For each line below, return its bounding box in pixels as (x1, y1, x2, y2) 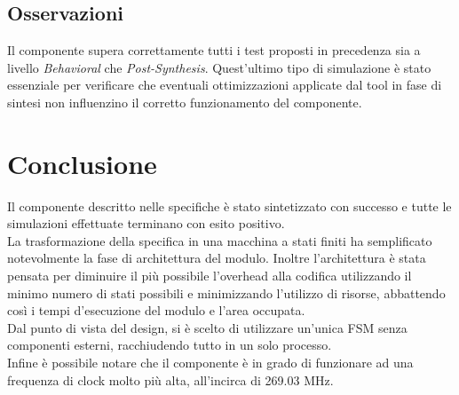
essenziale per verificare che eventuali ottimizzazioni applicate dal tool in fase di (7, 75, 442, 94)
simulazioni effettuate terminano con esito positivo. (7, 214, 285, 233)
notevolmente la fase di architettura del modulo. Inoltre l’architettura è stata (7, 249, 426, 267)
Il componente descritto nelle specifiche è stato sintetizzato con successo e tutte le (7, 196, 452, 215)
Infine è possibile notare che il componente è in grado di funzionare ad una (7, 353, 414, 372)
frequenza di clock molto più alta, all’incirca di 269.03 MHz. (7, 370, 334, 389)
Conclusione (7, 145, 157, 181)
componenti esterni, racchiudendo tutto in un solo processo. (7, 336, 332, 354)
